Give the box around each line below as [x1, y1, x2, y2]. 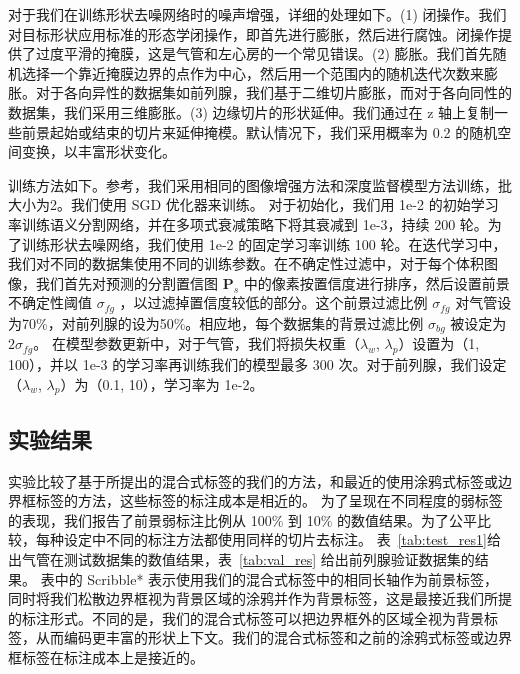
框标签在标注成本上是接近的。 [8, 646, 204, 667]
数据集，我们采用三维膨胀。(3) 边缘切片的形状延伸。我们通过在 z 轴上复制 [8, 101, 495, 122]
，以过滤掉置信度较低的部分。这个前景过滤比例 [119, 292, 428, 313]
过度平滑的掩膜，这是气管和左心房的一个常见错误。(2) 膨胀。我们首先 [35, 43, 493, 64]
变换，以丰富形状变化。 [21, 141, 176, 162]
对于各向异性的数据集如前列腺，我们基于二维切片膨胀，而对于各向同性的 [35, 82, 512, 103]
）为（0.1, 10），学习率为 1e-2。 [60, 373, 264, 394]
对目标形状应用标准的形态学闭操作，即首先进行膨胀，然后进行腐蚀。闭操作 [8, 23, 498, 44]
